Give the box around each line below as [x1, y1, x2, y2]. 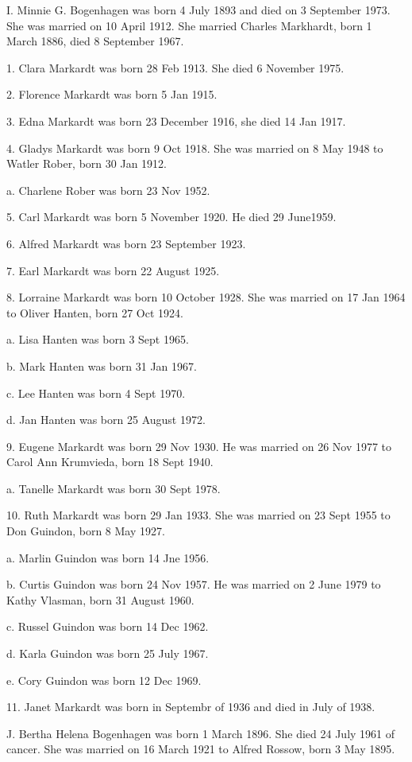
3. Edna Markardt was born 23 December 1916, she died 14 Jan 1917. [6, 112, 346, 129]
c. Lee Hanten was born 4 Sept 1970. [6, 384, 186, 401]
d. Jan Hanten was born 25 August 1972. [6, 411, 206, 428]
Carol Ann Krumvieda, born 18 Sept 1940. [6, 453, 214, 470]
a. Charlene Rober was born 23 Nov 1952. [6, 181, 210, 198]
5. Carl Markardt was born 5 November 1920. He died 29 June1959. [6, 208, 337, 225]
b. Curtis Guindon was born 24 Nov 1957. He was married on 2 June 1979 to [6, 576, 381, 593]
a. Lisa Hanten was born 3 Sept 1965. [6, 331, 189, 348]
